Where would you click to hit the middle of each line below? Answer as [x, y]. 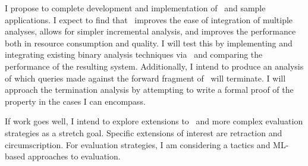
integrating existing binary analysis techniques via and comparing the [134, 54]
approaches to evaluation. [74, 156]
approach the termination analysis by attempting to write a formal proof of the [149, 90]
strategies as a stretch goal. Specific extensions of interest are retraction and [144, 132]
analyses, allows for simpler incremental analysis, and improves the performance [150, 31]
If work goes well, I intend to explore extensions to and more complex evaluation [154, 121]
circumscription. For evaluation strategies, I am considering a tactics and [138, 144]
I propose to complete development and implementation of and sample [135, 8]
